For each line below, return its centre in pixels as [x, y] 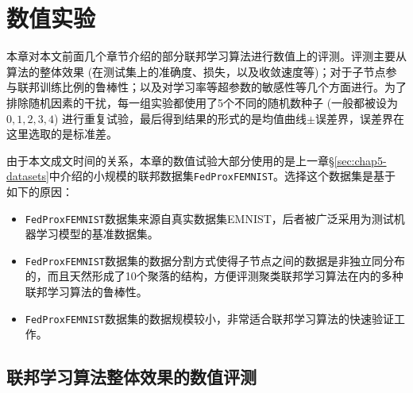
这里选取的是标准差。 [62, 134]
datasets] [28, 176]
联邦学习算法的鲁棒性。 [86, 292]
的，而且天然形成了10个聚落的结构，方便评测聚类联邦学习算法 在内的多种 [214, 276]
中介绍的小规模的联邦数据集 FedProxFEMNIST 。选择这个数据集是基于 [222, 176]
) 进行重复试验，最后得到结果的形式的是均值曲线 [180, 118]
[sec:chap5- [360, 160]
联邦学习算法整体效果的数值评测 [131, 377]
